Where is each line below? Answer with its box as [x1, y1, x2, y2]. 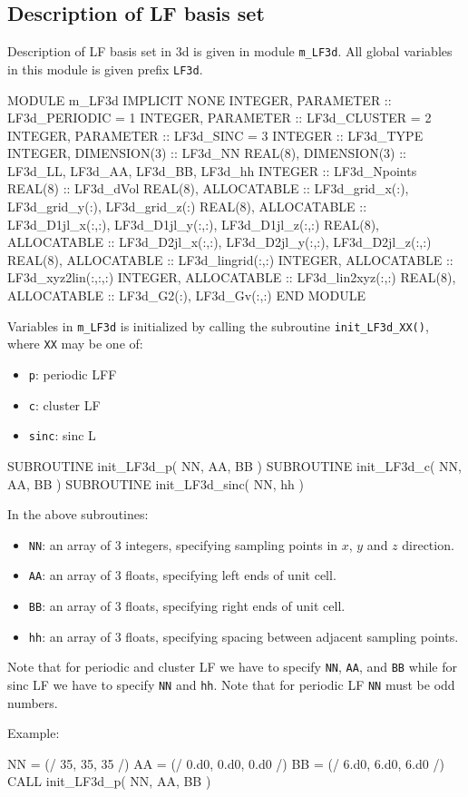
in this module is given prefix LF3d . [7, 59, 203, 78]
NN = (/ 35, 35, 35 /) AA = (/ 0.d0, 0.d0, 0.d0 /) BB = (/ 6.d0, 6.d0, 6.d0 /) [7, 753, 444, 772]
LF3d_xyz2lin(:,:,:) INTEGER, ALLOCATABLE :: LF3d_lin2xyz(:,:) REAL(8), [7, 268, 456, 287]
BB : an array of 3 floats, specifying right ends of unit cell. [28, 596, 346, 615]
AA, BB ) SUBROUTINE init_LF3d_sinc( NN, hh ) [7, 474, 304, 493]
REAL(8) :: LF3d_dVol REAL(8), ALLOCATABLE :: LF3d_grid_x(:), [7, 179, 409, 198]
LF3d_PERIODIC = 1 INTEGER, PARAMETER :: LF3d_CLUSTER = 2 [7, 108, 432, 127]
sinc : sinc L [28, 426, 96, 445]
